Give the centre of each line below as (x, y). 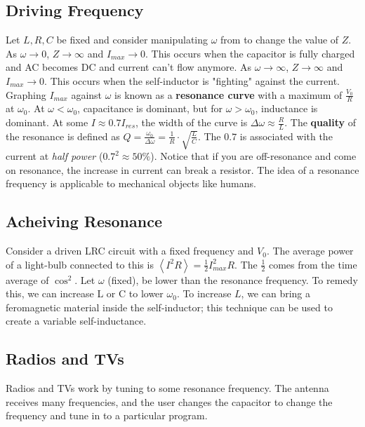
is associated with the (286, 136)
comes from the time (313, 264)
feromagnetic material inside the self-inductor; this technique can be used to (169, 307)
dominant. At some (47, 122)
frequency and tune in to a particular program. (107, 415)
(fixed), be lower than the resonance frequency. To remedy (233, 279)
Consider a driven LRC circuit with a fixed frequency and (130, 251)
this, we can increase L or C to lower (85, 293)
